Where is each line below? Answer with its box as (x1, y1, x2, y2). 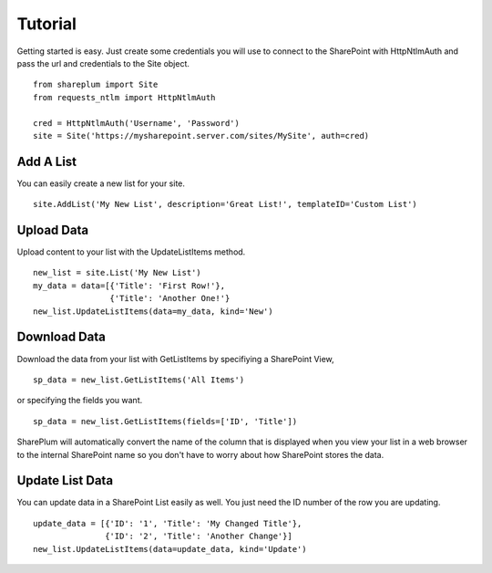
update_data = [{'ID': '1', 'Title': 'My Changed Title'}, (33, 518, 302, 528)
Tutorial (16, 14, 77, 34)
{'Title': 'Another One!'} (109, 293, 231, 304)
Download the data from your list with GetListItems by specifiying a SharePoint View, (16, 353, 334, 364)
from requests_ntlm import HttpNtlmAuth (33, 92, 216, 102)
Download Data (16, 329, 107, 345)
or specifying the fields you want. (16, 395, 143, 406)
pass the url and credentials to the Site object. (16, 57, 190, 68)
